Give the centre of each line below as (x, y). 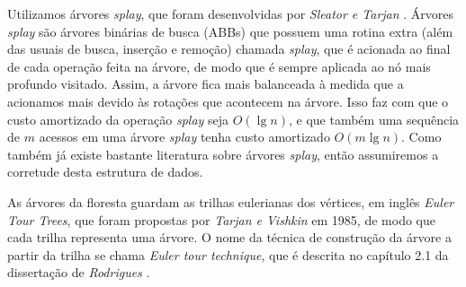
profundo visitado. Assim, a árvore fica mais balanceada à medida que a (206, 84)
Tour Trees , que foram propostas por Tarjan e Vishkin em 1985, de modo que (221, 219)
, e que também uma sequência (374, 119)
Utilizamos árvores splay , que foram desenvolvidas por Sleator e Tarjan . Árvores (231, 13)
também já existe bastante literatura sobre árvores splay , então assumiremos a (223, 154)
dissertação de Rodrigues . (79, 272)
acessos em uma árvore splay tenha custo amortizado (184, 137)
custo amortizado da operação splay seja (118, 119)
